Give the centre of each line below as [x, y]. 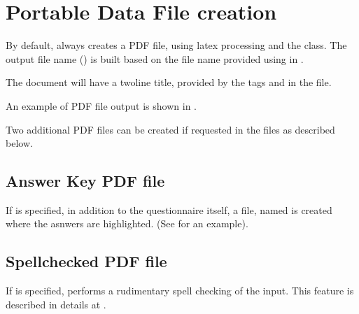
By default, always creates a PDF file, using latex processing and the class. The [176, 45]
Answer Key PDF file [85, 181]
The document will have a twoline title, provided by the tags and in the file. [169, 82]
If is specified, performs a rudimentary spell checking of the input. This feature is [180, 291]
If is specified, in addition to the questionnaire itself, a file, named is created [169, 209]
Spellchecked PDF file [86, 261]
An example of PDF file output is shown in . [101, 105]
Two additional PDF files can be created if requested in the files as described [170, 129]
